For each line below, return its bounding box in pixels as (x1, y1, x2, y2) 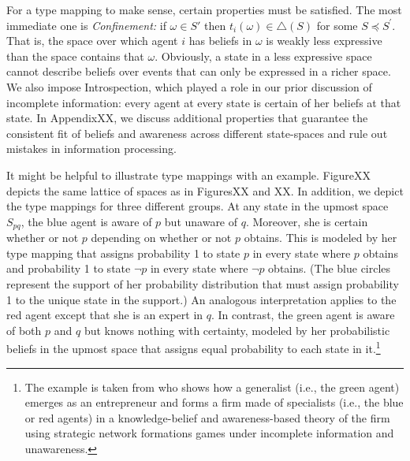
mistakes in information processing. (6, 140, 177, 157)
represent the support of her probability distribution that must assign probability (6, 275, 399, 292)
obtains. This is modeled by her (244, 229, 397, 246)
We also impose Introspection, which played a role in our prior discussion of (6, 78, 372, 95)
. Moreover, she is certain (245, 213, 368, 229)
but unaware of (164, 213, 238, 229)
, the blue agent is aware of (20, 213, 152, 229)
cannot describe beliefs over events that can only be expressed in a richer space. (6, 63, 391, 80)
